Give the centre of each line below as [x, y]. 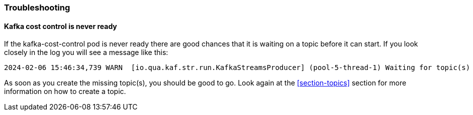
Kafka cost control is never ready [61, 26]
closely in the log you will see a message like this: [86, 52]
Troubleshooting [37, 7]
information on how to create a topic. [65, 91]
